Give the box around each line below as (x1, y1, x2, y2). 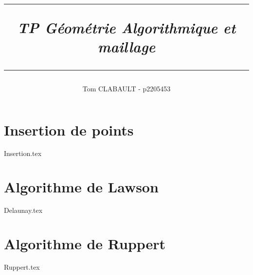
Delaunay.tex (4, 205, 43, 215)
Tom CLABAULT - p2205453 (82, 83, 171, 93)
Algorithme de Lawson (4, 176, 159, 196)
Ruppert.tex (4, 261, 40, 272)
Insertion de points (4, 120, 134, 140)
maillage (97, 36, 156, 57)
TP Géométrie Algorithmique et (17, 17, 236, 38)
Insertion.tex (4, 148, 42, 158)
